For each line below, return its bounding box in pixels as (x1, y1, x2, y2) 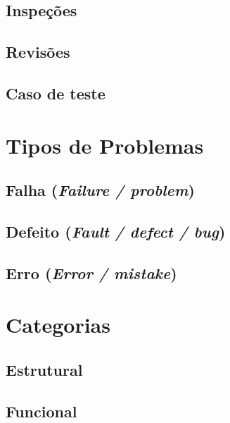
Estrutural (6, 358, 83, 380)
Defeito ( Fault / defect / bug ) (6, 220, 226, 242)
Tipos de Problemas (6, 130, 204, 159)
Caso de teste (6, 82, 106, 104)
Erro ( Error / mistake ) (6, 262, 177, 283)
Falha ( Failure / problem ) (6, 179, 195, 201)
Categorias (6, 310, 110, 339)
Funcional (6, 400, 77, 422)
